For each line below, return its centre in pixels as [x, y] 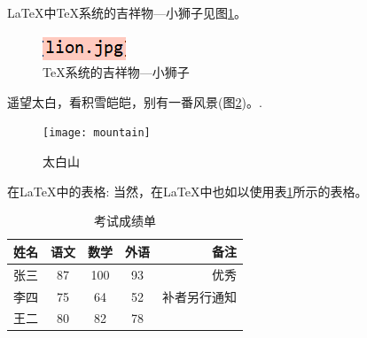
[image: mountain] [97, 133]
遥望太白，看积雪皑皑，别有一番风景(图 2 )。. [135, 101]
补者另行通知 [199, 296]
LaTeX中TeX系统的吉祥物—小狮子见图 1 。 [127, 12]
